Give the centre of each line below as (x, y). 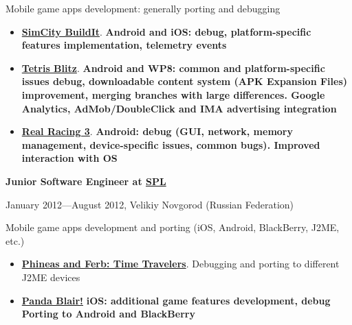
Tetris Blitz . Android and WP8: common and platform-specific (173, 68)
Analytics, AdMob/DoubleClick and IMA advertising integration (179, 108)
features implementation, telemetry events (124, 45)
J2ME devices (51, 277)
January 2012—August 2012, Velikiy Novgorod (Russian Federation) (150, 204)
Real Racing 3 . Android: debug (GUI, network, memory (157, 131)
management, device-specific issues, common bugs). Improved (171, 144)
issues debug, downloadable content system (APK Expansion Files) (185, 81)
